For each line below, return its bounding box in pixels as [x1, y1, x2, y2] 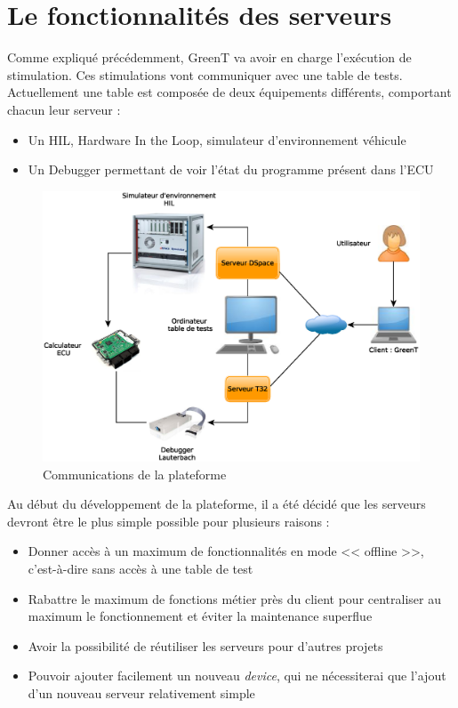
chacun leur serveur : [7, 100, 121, 118]
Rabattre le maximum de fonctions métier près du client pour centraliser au [28, 589, 441, 607]
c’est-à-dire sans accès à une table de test [28, 559, 253, 577]
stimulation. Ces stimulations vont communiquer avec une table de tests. [7, 65, 403, 84]
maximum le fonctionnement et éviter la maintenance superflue [28, 607, 373, 625]
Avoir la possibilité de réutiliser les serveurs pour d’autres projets [28, 636, 383, 655]
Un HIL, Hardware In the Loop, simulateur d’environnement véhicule [28, 130, 406, 149]
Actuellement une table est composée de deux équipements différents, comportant [7, 83, 452, 101]
